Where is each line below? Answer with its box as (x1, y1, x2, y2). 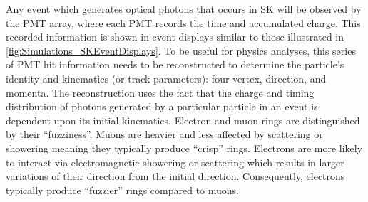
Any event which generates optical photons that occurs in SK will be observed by (6, 1, 362, 16)
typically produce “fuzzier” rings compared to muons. (6, 182, 239, 197)
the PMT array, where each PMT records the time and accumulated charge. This (6, 15, 361, 30)
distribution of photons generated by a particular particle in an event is (6, 99, 318, 114)
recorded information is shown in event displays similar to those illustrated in (6, 29, 344, 44)
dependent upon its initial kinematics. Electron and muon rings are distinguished (6, 112, 360, 127)
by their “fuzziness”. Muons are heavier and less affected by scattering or (6, 127, 323, 142)
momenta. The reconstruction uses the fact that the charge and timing (6, 85, 315, 100)
